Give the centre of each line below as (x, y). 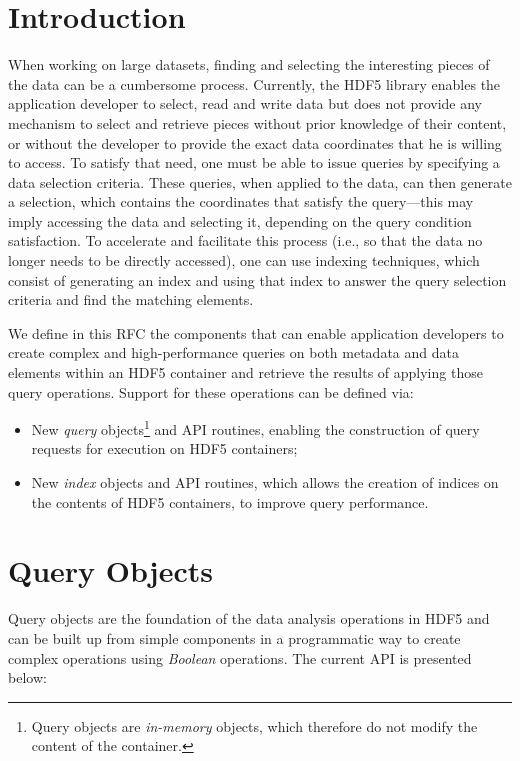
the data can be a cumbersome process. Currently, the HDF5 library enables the (254, 83)
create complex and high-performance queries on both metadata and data (233, 352)
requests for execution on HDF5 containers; (164, 448)
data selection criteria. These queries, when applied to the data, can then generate (260, 181)
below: (27, 677)
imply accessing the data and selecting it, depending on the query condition (240, 220)
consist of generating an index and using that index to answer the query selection (257, 279)
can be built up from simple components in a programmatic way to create (234, 637)
